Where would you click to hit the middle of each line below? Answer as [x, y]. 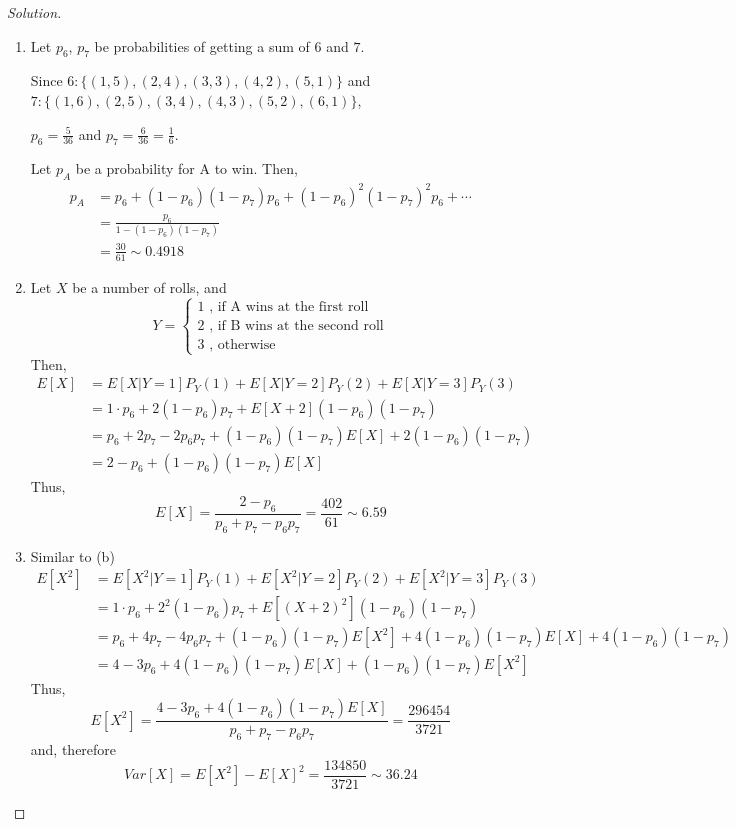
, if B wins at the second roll [296, 325]
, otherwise [242, 344]
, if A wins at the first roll [289, 306]
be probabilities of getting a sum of [202, 45]
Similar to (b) [72, 555]
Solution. [34, 12]
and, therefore [73, 748]
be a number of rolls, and [149, 286]
